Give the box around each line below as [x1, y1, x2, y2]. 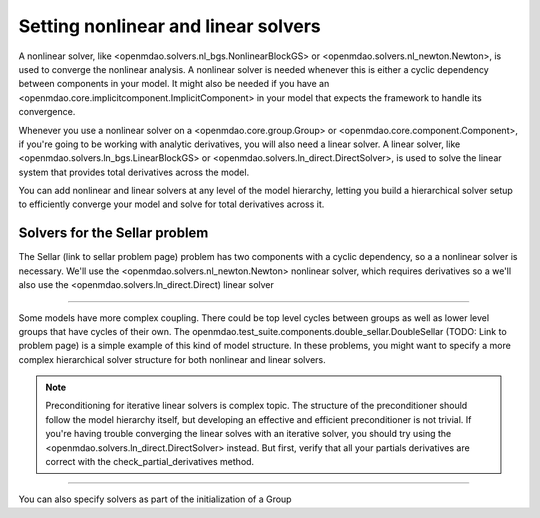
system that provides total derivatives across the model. [18, 166, 250, 178]
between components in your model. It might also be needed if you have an [18, 78, 330, 90]
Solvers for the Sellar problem [18, 225, 209, 242]
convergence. [18, 106, 76, 118]
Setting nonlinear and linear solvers [18, 15, 322, 37]
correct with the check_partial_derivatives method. [45, 456, 255, 468]
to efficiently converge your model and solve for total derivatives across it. [18, 198, 325, 210]
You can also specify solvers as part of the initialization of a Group [18, 493, 292, 505]
